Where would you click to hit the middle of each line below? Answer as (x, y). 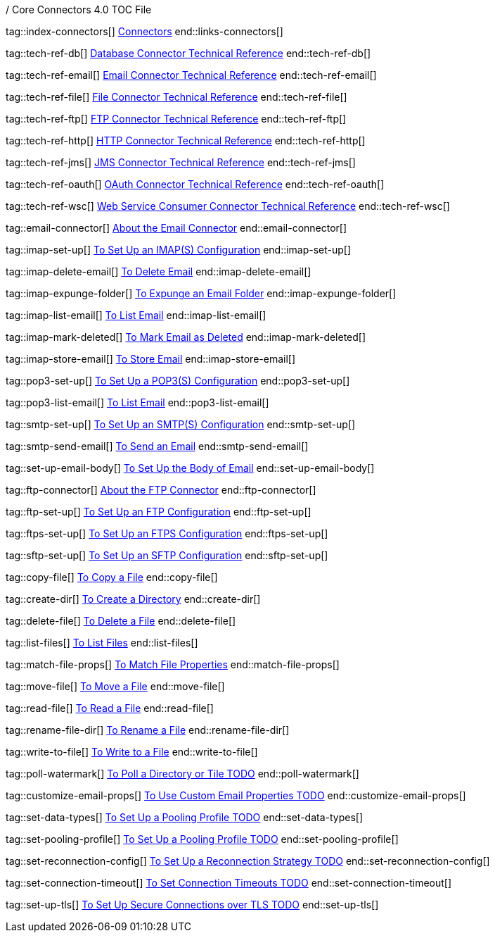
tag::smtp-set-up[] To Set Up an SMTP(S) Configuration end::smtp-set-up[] (181, 424)
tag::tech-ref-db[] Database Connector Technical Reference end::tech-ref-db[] (188, 53)
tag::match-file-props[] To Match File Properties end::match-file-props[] (173, 664)
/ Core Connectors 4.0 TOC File (79, 10)
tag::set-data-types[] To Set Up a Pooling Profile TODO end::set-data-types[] (185, 817)
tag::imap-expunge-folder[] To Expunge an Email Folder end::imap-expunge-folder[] (201, 293)
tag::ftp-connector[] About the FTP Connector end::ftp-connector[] (161, 490)
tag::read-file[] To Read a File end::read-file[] (110, 708)
